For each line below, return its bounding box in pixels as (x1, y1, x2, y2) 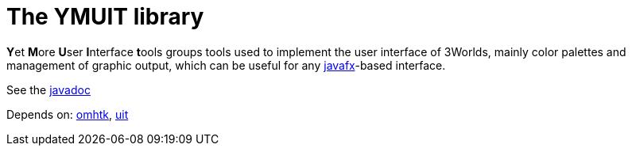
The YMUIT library (6, 3, 204, 30)
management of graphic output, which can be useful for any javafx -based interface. (6, 58, 446, 72)
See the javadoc (6, 82, 91, 97)
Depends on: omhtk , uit (6, 107, 129, 121)
